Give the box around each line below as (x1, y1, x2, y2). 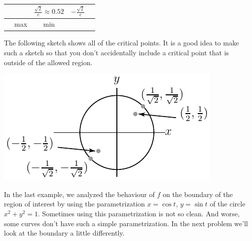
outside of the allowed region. (4, 57, 93, 67)
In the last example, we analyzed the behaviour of (4, 189, 155, 199)
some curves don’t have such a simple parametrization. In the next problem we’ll (4, 218, 248, 228)
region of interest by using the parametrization (4, 199, 145, 209)
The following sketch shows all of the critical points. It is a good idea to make (4, 38, 239, 48)
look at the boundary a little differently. (4, 228, 125, 238)
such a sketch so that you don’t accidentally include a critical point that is (4, 47, 229, 57)
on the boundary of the (162, 189, 233, 199)
